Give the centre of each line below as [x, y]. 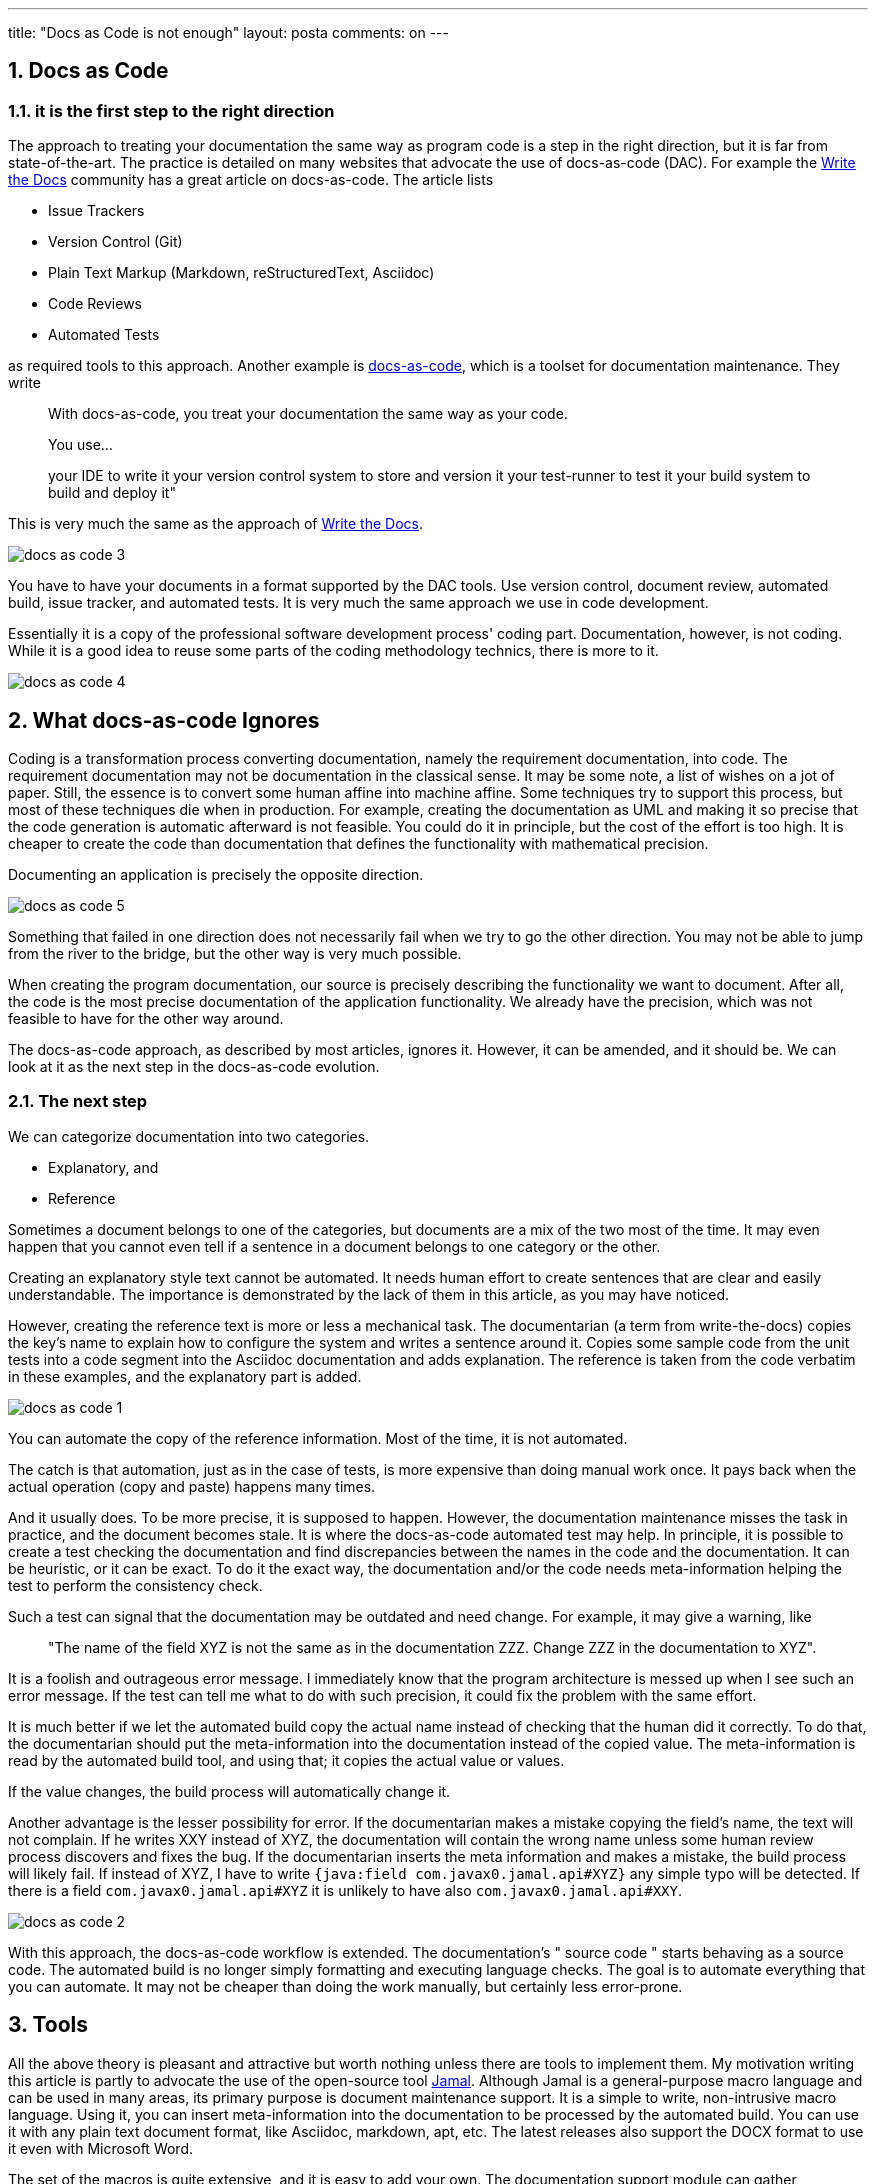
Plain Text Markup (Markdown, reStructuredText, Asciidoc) [241, 273]
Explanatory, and [103, 1167]
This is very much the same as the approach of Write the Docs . [216, 524]
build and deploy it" [112, 493]
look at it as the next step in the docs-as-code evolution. [194, 1067]
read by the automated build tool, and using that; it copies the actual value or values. [286, 1760]
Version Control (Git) [115, 242]
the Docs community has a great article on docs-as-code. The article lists [251, 180]
